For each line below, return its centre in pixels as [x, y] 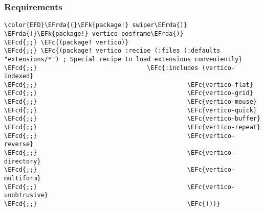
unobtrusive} [26, 195]
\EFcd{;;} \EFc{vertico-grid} [129, 93]
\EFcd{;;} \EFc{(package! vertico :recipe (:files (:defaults [112, 51]
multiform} [23, 179]
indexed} [19, 76]
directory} [23, 161]
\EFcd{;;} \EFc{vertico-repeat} [133, 127]
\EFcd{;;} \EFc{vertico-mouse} [130, 102]
